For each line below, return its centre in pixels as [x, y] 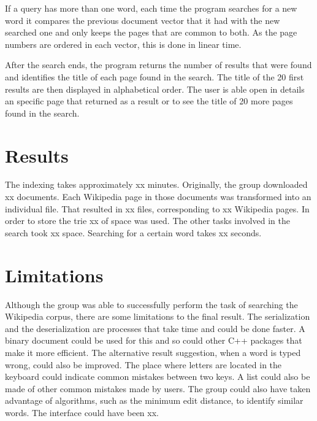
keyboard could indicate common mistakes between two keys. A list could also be [158, 377]
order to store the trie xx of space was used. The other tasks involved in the [147, 221]
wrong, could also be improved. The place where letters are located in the [143, 364]
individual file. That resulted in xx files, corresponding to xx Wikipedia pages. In [157, 208]
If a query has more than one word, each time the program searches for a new [151, 8]
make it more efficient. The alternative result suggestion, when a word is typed [153, 352]
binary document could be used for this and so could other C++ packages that [154, 340]
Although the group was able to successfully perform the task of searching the [151, 304]
